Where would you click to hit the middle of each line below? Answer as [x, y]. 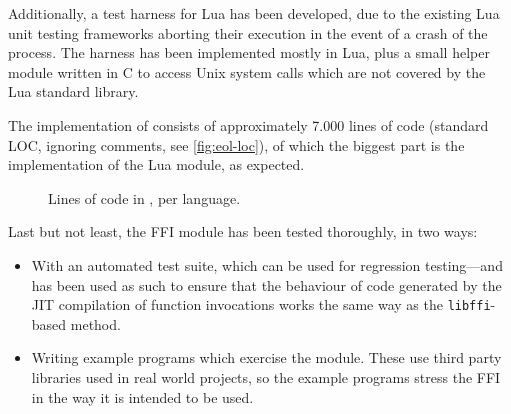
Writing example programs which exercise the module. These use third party [266, 357]
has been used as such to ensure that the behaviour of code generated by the [266, 284]
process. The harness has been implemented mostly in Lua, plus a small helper [249, 52]
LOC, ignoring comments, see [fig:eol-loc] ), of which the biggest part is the [236, 144]
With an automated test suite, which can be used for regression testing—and [267, 264]
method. [95, 323]
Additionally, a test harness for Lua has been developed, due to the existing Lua [254, 13]
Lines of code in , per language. [144, 197]
